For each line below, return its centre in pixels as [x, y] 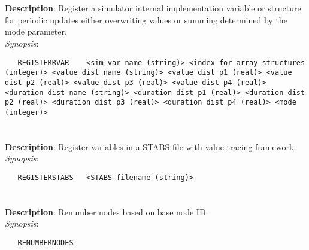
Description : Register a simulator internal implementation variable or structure [153, 8]
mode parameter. [36, 31]
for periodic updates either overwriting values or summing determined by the [146, 19]
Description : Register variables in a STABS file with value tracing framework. [151, 146]
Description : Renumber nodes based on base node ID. [107, 211]
